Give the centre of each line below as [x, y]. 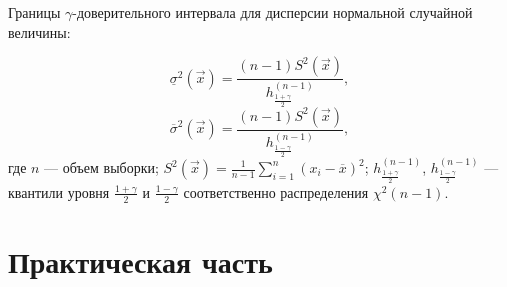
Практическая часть [140, 260]
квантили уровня [59, 191]
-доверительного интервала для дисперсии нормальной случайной [272, 12]
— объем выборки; [101, 167]
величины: [39, 31]
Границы [34, 12]
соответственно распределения [276, 191]
